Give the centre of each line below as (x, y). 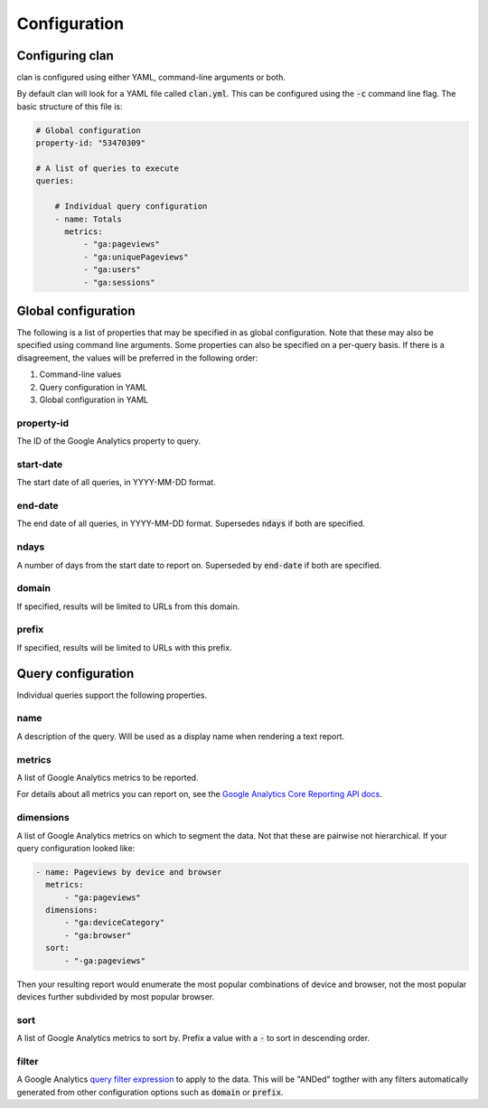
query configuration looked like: (76, 848)
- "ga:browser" (98, 935)
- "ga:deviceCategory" (115, 923)
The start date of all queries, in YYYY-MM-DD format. (116, 483)
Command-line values (80, 374)
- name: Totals (88, 219)
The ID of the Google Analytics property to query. (109, 441)
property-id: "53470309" (91, 143)
